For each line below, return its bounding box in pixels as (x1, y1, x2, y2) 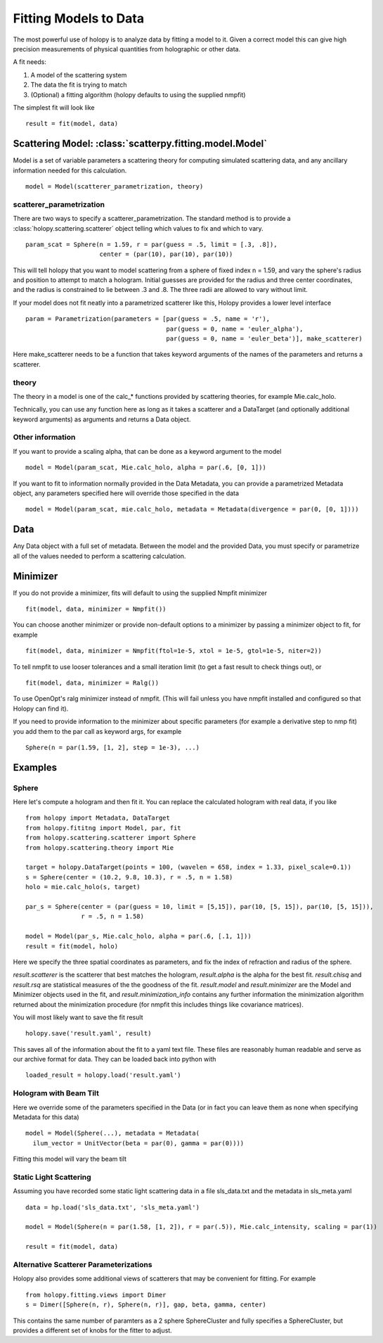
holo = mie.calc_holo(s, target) (25, 883, 141, 891)
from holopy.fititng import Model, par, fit (25, 824, 182, 832)
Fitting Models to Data (13, 11, 144, 26)
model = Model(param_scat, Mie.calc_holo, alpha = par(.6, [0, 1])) (25, 464, 266, 471)
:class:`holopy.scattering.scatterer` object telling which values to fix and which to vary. (13, 224, 264, 232)
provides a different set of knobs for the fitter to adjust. (13, 1326, 172, 1335)
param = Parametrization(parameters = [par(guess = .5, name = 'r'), (25, 315, 271, 323)
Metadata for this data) (13, 1112, 80, 1121)
